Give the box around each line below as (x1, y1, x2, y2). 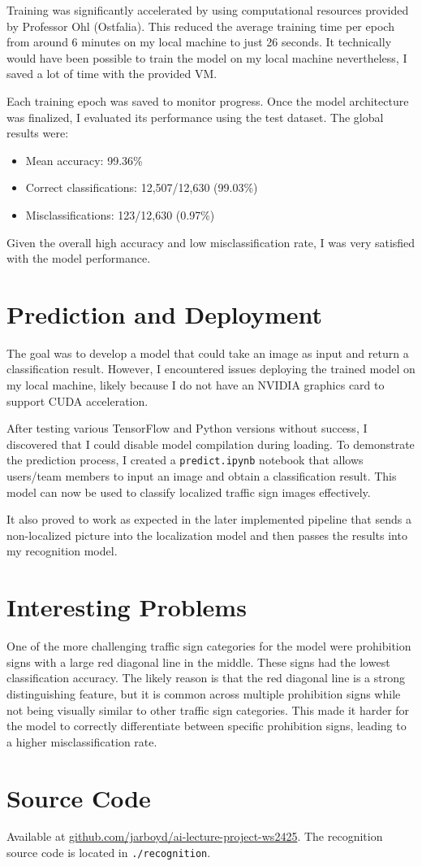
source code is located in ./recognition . (6, 844, 211, 861)
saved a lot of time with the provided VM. (6, 65, 217, 82)
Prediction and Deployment (6, 297, 323, 330)
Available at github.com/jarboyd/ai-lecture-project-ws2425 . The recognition (6, 828, 383, 845)
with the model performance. (6, 250, 151, 267)
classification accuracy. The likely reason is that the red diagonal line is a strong (6, 669, 405, 686)
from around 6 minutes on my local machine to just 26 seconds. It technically (6, 33, 392, 50)
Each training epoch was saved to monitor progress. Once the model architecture (6, 92, 409, 109)
